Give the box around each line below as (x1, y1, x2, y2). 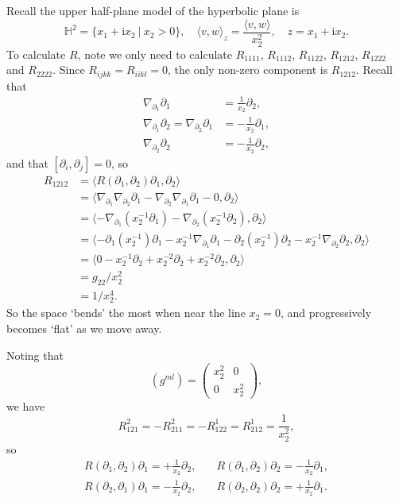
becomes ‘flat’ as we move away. (6, 320, 162, 337)
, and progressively (280, 304, 372, 321)
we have (6, 397, 45, 414)
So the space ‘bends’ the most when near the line (6, 304, 246, 321)
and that (6, 154, 48, 171)
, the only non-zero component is (167, 61, 328, 78)
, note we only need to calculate (77, 45, 232, 62)
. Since (52, 61, 85, 78)
